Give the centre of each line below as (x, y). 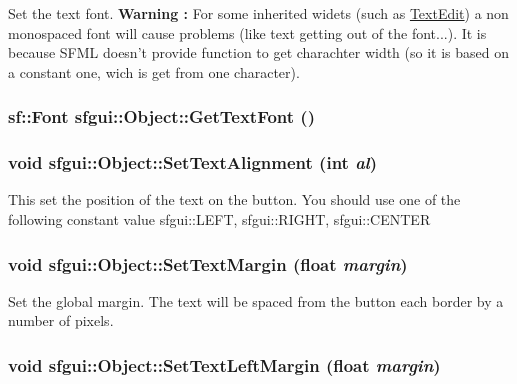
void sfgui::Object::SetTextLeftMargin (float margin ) (224, 364)
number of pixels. (61, 320)
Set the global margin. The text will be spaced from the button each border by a (256, 300)
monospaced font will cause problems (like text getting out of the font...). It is (247, 32)
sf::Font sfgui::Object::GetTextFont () (161, 116)
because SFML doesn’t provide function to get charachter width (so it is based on (259, 52)
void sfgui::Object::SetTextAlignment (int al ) (193, 162)
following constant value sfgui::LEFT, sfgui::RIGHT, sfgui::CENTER (219, 219)
